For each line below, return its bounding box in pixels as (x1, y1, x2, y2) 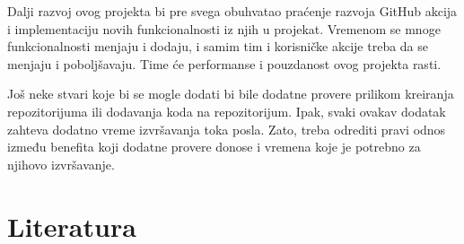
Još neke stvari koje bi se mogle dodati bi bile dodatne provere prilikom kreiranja (7, 84, 454, 103)
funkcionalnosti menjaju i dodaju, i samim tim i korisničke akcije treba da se (7, 37, 429, 56)
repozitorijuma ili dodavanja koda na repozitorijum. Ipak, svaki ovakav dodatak (7, 101, 446, 120)
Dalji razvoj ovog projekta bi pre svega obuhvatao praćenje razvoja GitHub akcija (7, 2, 458, 20)
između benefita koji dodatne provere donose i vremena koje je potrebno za (7, 137, 421, 156)
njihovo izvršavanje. (7, 154, 115, 173)
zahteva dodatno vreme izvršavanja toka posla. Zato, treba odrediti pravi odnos (7, 119, 446, 138)
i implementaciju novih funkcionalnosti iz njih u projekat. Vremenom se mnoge (7, 19, 441, 38)
